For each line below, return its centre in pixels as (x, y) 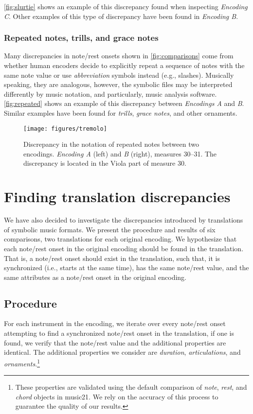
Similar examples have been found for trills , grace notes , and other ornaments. (121, 112)
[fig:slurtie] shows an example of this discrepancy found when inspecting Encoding (126, 6)
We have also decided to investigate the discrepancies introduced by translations (124, 220)
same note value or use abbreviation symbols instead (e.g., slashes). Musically (119, 75)
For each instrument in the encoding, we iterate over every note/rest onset (115, 323)
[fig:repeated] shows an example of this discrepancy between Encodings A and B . (124, 103)
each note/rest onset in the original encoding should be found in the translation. (124, 248)
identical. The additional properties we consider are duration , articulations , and (122, 352)
